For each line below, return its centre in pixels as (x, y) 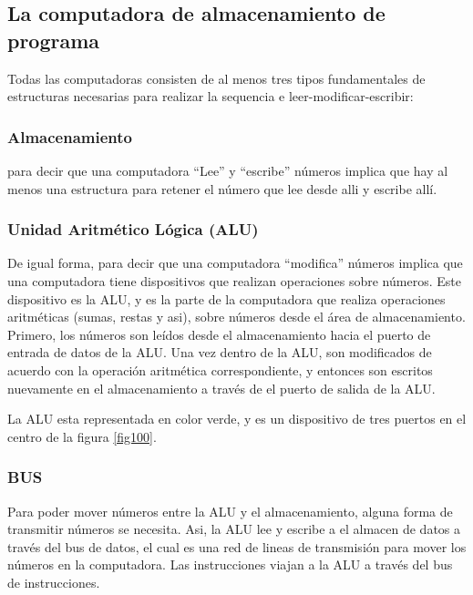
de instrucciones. (54, 582)
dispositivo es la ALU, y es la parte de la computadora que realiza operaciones (226, 298)
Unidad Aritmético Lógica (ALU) (133, 229)
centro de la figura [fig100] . (82, 436)
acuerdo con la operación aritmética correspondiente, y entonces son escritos (220, 369)
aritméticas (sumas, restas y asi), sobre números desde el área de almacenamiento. (236, 317)
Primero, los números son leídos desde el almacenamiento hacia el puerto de (219, 334)
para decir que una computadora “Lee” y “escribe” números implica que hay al (228, 170)
